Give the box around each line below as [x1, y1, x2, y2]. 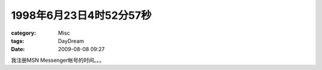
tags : [11, 37, 24, 44]
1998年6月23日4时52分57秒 [11, 9, 152, 22]
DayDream [58, 37, 85, 44]
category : [11, 29, 36, 36]
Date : [11, 46, 25, 53]
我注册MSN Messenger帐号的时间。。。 [11, 56, 105, 64]
